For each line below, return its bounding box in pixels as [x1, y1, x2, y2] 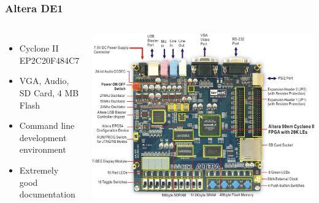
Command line [19, 119, 75, 132]
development [19, 131, 67, 144]
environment [19, 143, 66, 156]
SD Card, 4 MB [19, 86, 79, 99]
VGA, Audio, [19, 74, 69, 87]
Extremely [19, 163, 59, 176]
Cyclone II [19, 42, 59, 55]
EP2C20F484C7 [19, 53, 80, 66]
